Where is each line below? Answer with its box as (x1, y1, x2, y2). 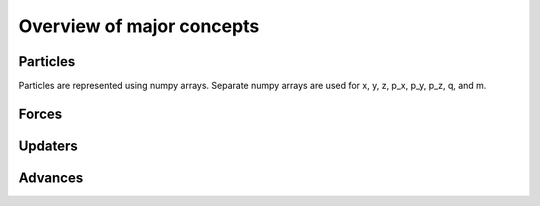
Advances (18, 169, 84, 186)
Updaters (18, 137, 79, 154)
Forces (18, 105, 63, 122)
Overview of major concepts (18, 15, 260, 37)
